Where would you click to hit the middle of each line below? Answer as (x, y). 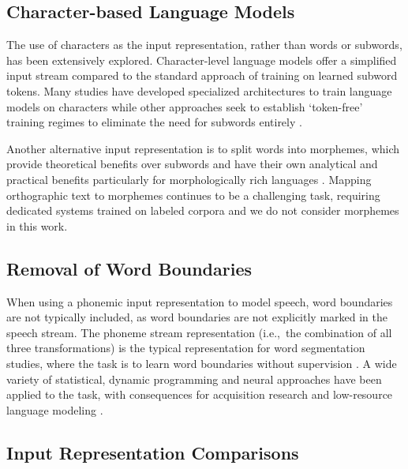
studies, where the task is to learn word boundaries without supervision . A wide (202, 363)
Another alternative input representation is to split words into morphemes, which (203, 148)
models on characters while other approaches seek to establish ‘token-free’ (185, 106)
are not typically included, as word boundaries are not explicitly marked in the (197, 317)
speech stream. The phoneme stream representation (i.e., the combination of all (199, 332)
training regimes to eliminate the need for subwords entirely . (154, 122)
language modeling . (55, 409)
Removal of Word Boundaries (129, 268)
